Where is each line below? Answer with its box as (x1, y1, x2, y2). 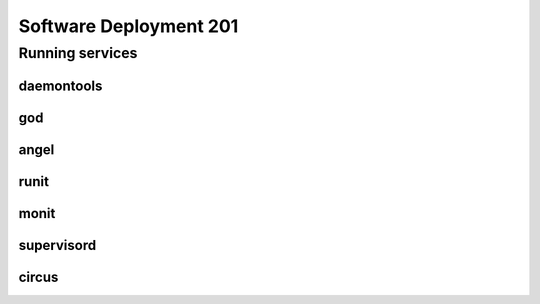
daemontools (18, 77, 103, 94)
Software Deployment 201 (18, 15, 239, 37)
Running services (18, 44, 138, 62)
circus (18, 268, 59, 285)
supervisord (18, 236, 97, 254)
